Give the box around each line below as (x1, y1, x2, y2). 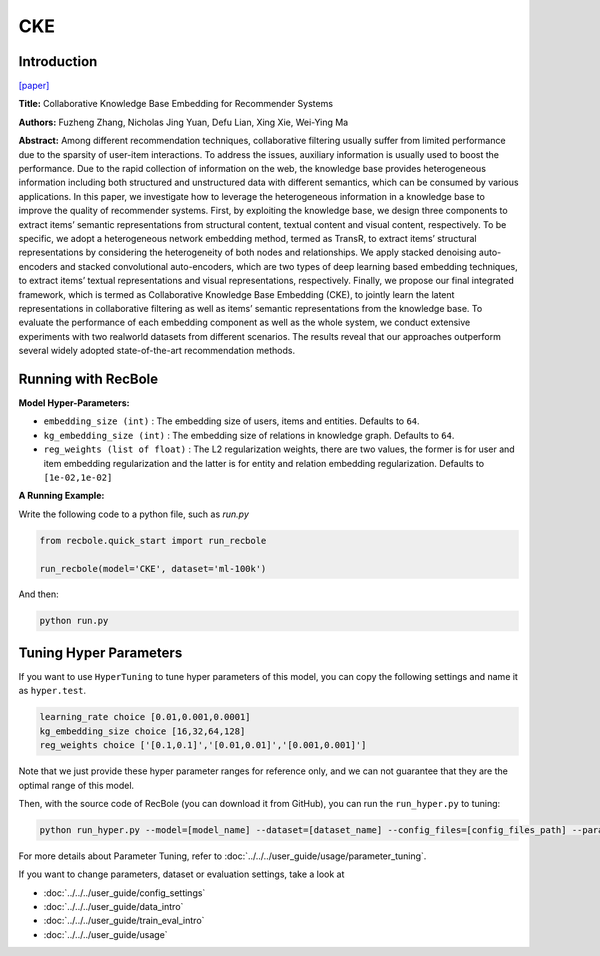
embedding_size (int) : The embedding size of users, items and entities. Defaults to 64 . (43, 415, 420, 427)
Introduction (18, 53, 98, 70)
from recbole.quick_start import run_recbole (39, 535, 267, 546)
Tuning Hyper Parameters (18, 644, 183, 661)
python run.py (39, 615, 109, 627)
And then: (18, 588, 59, 600)
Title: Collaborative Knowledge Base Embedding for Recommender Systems (18, 98, 334, 110)
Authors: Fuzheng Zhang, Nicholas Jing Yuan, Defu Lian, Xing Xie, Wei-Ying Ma (18, 116, 349, 128)
